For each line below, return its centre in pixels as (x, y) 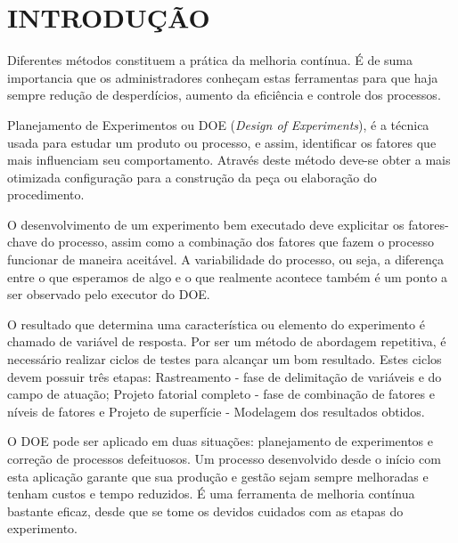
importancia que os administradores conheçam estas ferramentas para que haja (223, 77)
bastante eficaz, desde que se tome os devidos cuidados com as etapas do (205, 511)
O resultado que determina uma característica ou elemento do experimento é (216, 324)
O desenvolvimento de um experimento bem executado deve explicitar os (206, 224)
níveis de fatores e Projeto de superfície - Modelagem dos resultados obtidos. (216, 411)
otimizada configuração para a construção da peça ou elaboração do (192, 177)
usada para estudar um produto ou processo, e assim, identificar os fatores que (222, 142)
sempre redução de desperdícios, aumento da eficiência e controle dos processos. (224, 95)
